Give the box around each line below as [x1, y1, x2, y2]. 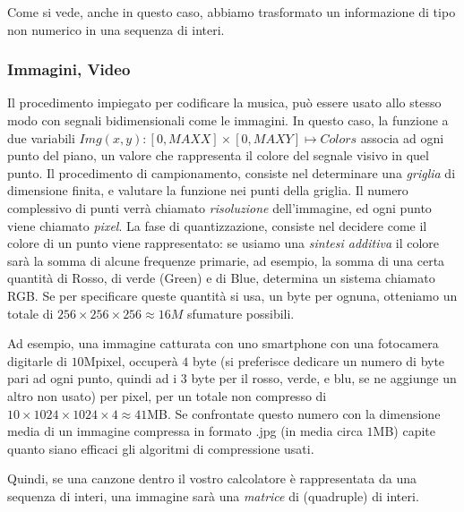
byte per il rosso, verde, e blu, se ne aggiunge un [191, 369, 457, 388]
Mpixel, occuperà [83, 351, 178, 370]
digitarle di [7, 351, 67, 370]
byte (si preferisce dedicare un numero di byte [193, 351, 445, 370]
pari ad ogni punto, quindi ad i [7, 369, 177, 388]
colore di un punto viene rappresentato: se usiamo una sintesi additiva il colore [7, 234, 439, 252]
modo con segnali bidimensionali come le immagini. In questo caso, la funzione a [7, 111, 449, 129]
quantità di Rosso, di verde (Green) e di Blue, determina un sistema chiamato [7, 269, 435, 287]
